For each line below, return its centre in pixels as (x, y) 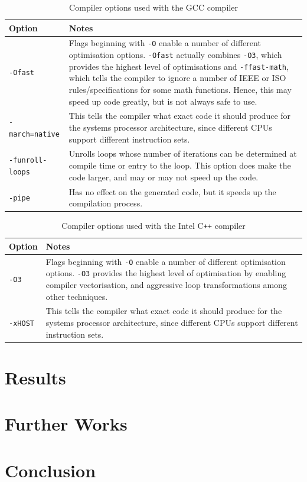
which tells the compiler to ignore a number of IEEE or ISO (177, 78)
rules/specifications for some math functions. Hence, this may (180, 89)
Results (35, 377)
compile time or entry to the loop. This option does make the (180, 165)
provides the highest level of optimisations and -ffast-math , (179, 66)
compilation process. (106, 203)
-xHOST (22, 324)
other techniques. (77, 296)
